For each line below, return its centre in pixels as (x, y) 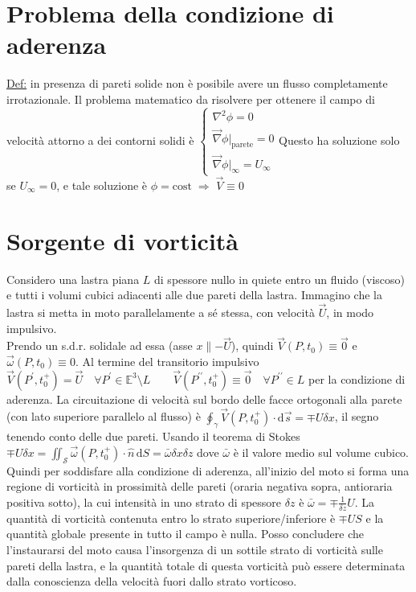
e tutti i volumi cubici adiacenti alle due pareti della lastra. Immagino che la (194, 295)
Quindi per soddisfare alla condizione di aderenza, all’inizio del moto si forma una (208, 470)
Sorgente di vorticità (122, 240)
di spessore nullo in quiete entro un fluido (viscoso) (279, 279)
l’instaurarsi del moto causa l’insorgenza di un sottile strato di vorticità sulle (195, 549)
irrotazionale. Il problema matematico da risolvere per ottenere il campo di (191, 99)
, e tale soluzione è (102, 185)
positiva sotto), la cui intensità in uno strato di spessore (144, 502)
